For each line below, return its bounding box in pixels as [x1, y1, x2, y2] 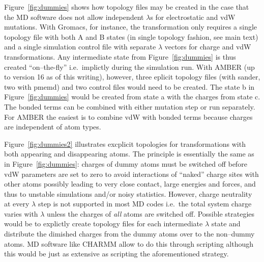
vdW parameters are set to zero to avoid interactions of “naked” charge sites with [4, 168, 259, 179]
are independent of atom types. [4, 121, 101, 132]
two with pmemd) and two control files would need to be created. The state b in [4, 81, 255, 92]
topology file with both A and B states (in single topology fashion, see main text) [4, 31, 258, 42]
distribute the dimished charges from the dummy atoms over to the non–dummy [4, 228, 255, 239]
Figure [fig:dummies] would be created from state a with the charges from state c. [4, 91, 260, 102]
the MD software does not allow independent [4, 11, 144, 22]
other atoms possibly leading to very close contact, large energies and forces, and [4, 178, 256, 189]
